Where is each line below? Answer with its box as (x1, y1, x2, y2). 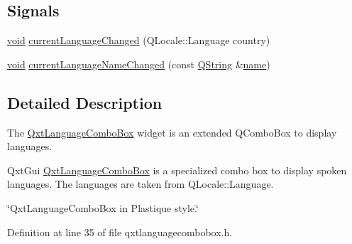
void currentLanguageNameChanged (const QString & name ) (7, 56, 270, 71)
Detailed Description (7, 91, 163, 113)
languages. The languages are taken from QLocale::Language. (7, 176, 274, 191)
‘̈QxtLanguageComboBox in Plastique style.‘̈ (7, 200, 199, 215)
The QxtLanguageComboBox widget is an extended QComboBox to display (7, 124, 337, 139)
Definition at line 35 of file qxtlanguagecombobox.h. (7, 224, 233, 239)
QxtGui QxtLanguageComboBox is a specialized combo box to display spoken (7, 162, 347, 177)
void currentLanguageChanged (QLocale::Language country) (7, 33, 270, 48)
